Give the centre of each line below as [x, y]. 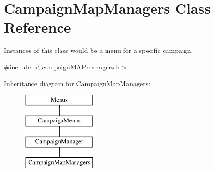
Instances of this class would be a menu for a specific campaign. [99, 50]
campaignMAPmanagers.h [81, 66]
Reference [38, 27]
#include [17, 66]
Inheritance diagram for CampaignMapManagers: [77, 83]
